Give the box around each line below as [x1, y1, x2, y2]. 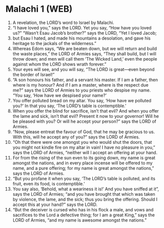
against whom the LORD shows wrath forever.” [12, 61, 106, 67]
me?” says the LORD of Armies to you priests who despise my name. [12, 87, 151, 93]
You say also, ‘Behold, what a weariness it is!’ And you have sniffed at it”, [12, 186, 159, 192]
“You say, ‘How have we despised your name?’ [12, 92, 107, 98]
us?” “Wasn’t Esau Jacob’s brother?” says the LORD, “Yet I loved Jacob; [12, 30, 157, 36]
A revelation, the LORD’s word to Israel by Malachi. [12, 20, 114, 25]
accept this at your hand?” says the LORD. [12, 202, 98, 207]
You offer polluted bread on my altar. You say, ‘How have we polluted [12, 97, 152, 103]
